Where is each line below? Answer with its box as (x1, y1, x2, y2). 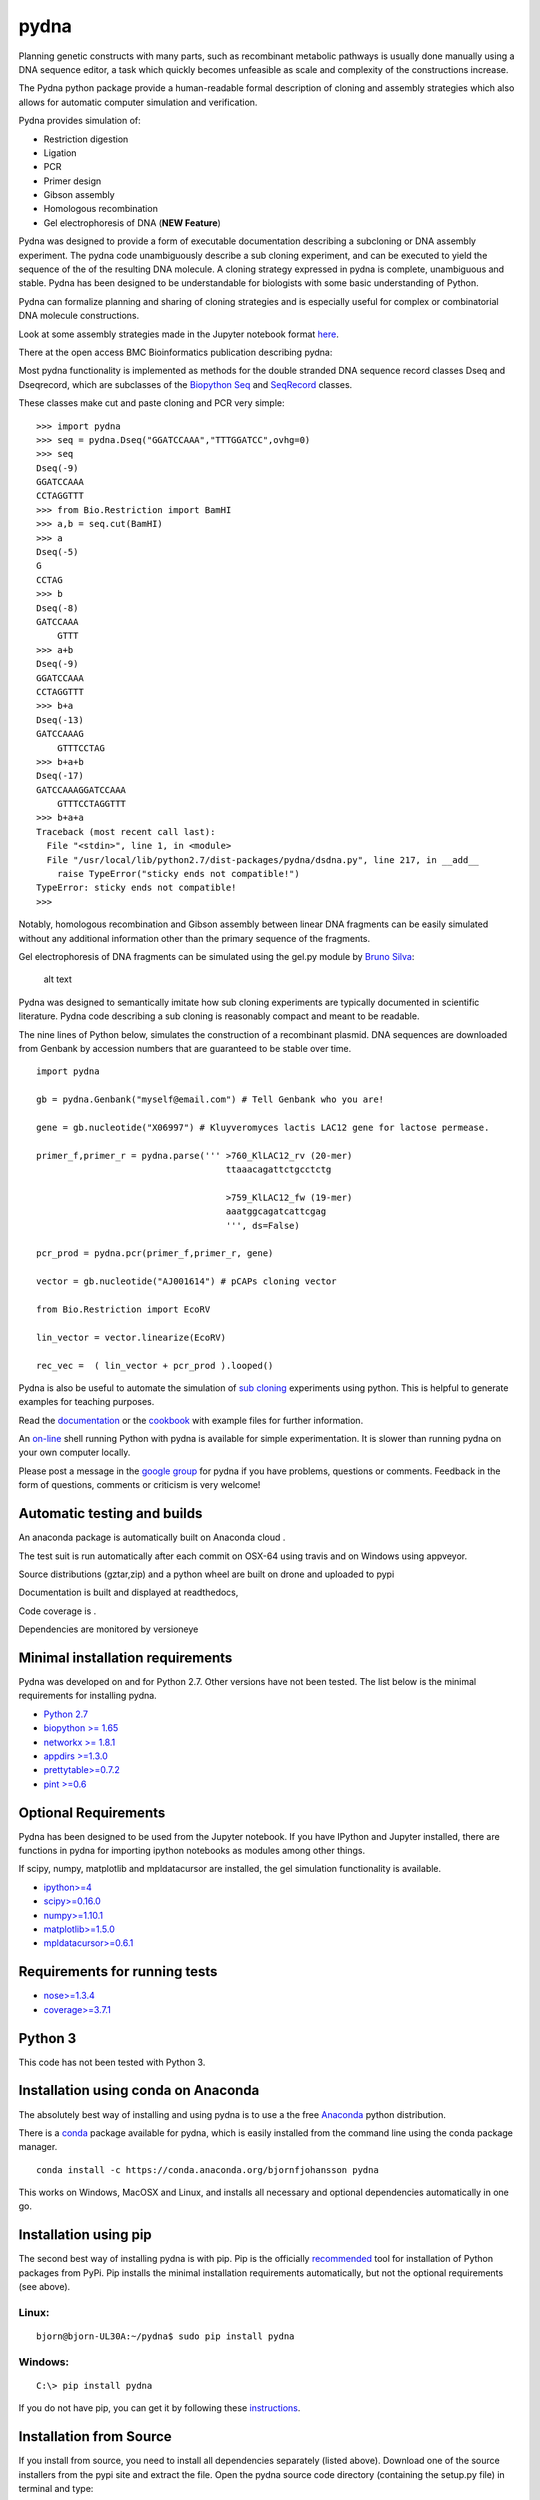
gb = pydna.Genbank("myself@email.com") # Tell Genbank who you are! (36, 1094, 385, 1105)
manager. (18, 2141, 58, 2153)
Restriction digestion (43, 133, 129, 145)
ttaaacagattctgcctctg (225, 1164, 332, 1175)
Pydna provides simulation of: (18, 115, 141, 127)
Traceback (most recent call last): (36, 826, 216, 837)
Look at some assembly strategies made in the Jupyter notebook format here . (18, 328, 339, 340)
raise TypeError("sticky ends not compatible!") (56, 868, 300, 880)
